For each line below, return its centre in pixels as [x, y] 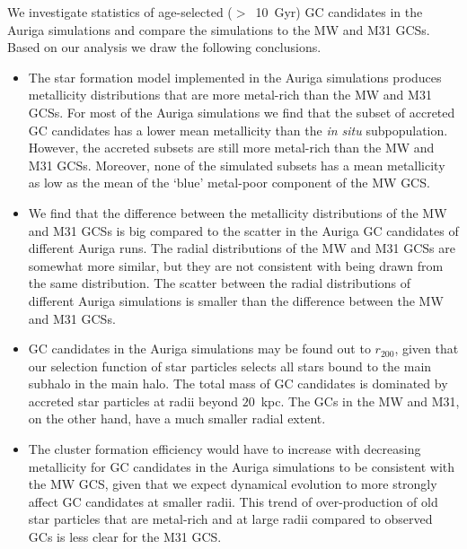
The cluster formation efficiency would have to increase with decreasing [225, 449]
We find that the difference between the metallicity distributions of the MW [238, 212]
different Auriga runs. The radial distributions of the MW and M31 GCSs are [242, 248]
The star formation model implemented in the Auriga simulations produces [235, 77]
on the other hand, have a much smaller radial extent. [177, 418]
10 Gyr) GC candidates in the [339, 12]
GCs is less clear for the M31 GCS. [125, 537]
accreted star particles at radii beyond [133, 401]
